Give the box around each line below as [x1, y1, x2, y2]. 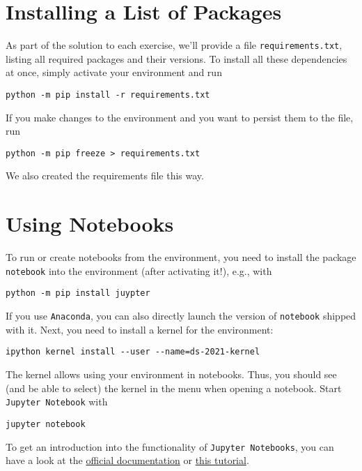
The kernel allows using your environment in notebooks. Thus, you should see [6, 367, 337, 381]
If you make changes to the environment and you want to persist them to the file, [6, 110, 354, 124]
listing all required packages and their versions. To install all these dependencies [6, 51, 347, 66]
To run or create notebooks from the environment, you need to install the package [6, 250, 356, 264]
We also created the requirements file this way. [6, 168, 204, 183]
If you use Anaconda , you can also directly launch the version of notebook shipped [6, 308, 356, 323]
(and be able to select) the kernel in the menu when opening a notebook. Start [6, 380, 342, 395]
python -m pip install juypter [6, 288, 150, 299]
